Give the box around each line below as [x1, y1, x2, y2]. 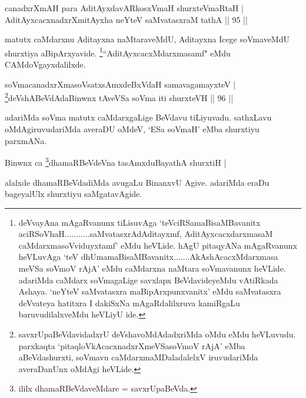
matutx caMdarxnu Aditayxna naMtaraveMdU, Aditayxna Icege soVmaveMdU [5, 33, 290, 45]
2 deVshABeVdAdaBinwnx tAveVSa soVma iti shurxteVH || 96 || [5, 90, 234, 103]
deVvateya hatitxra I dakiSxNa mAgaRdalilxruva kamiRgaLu [18, 296, 240, 309]
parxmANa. [5, 134, 47, 146]
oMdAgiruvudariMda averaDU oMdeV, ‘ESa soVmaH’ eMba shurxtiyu [5, 123, 260, 135]
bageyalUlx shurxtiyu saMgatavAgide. [5, 188, 142, 200]
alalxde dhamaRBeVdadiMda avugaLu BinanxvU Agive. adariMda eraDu [5, 176, 270, 188]
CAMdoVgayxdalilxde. [5, 58, 86, 71]
